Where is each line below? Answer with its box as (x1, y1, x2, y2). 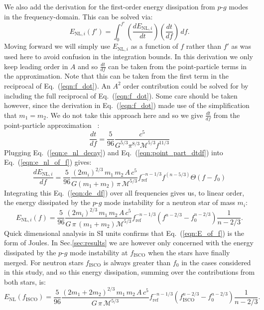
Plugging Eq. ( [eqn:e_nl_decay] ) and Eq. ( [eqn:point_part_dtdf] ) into (4, 147, 223, 157)
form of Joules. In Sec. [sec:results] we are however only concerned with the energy (4, 237, 254, 248)
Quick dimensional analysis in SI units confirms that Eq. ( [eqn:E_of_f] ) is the (4, 227, 245, 238)
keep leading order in (4, 61, 68, 71)
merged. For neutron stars (4, 257, 84, 267)
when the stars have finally (148, 247, 230, 258)
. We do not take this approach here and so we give (46, 109, 203, 120)
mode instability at (70, 247, 128, 258)
